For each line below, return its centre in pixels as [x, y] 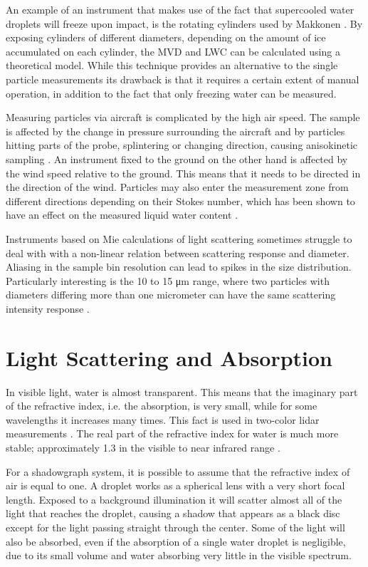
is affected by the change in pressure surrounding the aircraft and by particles [175, 131]
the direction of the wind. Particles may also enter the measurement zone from [177, 187]
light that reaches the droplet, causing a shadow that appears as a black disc [173, 513]
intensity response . [48, 308]
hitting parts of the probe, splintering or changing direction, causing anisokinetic [182, 145]
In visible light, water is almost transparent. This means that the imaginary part [182, 391]
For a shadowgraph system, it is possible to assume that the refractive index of [178, 471]
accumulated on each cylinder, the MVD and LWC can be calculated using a [173, 51]
